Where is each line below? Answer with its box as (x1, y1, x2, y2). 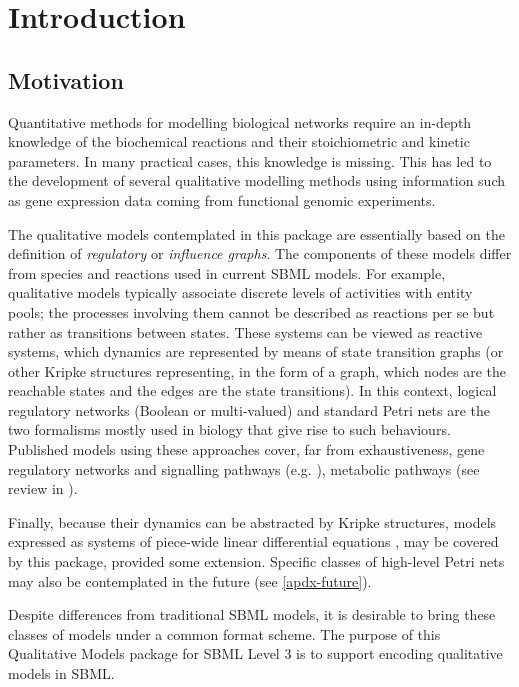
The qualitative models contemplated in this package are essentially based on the (8, 223, 505, 244)
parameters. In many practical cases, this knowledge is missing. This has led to (8, 150, 492, 171)
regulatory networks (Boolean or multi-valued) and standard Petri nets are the (8, 399, 490, 420)
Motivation (8, 64, 124, 95)
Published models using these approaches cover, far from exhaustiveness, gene (8, 439, 485, 460)
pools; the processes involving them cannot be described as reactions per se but (8, 301, 495, 322)
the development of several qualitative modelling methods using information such (8, 170, 506, 191)
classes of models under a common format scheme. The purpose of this (8, 623, 441, 644)
